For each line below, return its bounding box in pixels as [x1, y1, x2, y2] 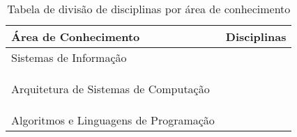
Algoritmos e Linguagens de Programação [11, 111, 215, 128]
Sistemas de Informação [11, 49, 127, 65]
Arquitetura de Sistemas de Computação [11, 80, 210, 97]
